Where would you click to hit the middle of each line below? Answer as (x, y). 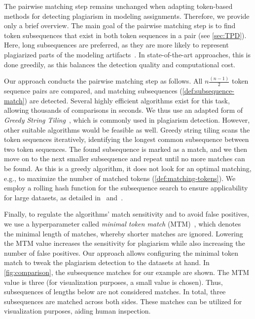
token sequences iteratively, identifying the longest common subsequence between (127, 139)
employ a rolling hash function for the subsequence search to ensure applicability (126, 188)
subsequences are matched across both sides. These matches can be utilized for (123, 301)
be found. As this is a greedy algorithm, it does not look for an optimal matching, (128, 168)
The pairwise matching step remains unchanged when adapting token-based (118, 6)
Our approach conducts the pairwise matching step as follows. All (103, 81)
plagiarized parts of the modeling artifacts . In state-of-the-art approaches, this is (127, 54)
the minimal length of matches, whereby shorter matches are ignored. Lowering (124, 233)
